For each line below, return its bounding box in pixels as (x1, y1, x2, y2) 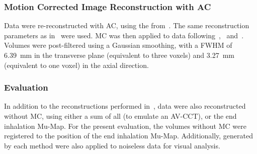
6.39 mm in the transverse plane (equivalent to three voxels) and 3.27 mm (4, 50, 235, 60)
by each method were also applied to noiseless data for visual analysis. (4, 140, 220, 150)
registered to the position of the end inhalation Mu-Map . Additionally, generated (4, 130, 253, 141)
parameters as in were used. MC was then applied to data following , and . (4, 30, 244, 40)
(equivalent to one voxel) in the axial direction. (4, 59, 149, 70)
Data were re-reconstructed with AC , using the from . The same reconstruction (4, 20, 249, 31)
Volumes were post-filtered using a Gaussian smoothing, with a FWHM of (4, 40, 232, 50)
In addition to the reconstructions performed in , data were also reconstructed (4, 101, 246, 111)
